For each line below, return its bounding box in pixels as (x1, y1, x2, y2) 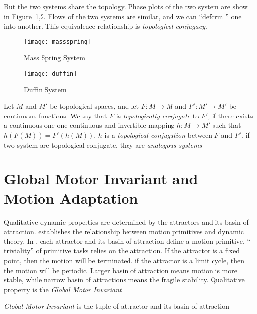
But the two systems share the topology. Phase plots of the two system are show (4, 1, 248, 11)
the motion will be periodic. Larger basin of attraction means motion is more (4, 265, 237, 275)
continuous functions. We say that (4, 110, 107, 120)
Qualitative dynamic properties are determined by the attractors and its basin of (4, 216, 249, 227)
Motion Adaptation (4, 188, 138, 208)
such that (213, 120, 241, 130)
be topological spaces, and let (50, 101, 139, 111)
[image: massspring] (24, 38, 91, 45)
